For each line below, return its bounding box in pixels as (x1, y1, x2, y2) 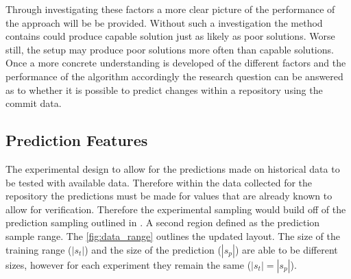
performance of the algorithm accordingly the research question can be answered (5, 69, 343, 83)
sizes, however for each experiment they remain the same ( (5, 257, 252, 271)
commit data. (5, 96, 62, 110)
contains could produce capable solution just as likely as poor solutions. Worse (5, 29, 335, 43)
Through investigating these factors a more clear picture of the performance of (5, 2, 335, 16)
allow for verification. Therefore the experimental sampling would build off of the (5, 202, 346, 216)
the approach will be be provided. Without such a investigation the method (5, 15, 323, 29)
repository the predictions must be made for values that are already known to (5, 189, 332, 203)
